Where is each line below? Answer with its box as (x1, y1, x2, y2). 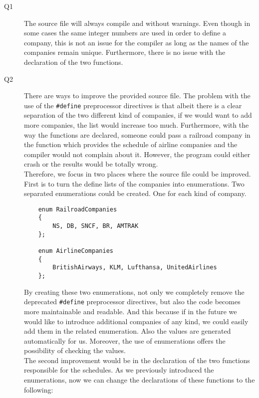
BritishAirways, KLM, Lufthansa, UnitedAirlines (52, 264, 217, 271)
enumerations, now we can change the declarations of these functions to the (24, 375, 255, 385)
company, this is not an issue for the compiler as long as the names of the (24, 37, 249, 47)
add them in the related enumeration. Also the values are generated (24, 326, 231, 336)
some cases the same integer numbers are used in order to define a (24, 27, 227, 38)
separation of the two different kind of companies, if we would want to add (24, 110, 252, 120)
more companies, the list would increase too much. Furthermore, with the (24, 120, 249, 130)
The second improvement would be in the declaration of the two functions (24, 355, 250, 365)
